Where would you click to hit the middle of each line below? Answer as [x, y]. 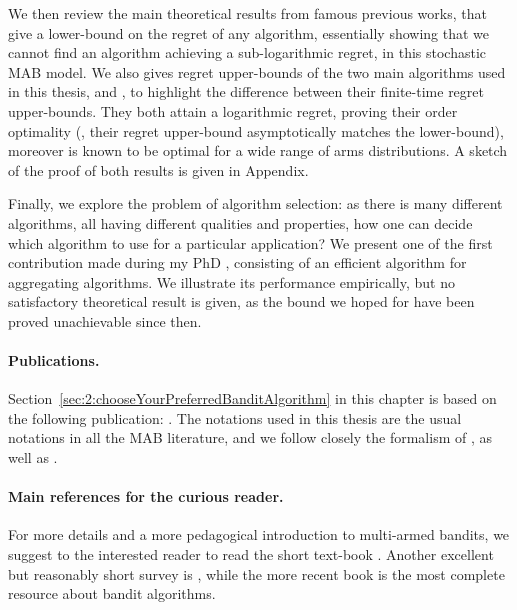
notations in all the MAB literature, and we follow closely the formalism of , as [250, 437]
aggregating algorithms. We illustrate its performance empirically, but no [231, 281]
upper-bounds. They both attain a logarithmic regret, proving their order [233, 110]
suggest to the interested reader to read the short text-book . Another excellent [251, 554]
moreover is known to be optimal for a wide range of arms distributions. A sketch [258, 150]
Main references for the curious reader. [146, 496]
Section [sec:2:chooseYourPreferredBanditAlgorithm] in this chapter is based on [252, 398]
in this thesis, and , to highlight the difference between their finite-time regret [246, 91]
